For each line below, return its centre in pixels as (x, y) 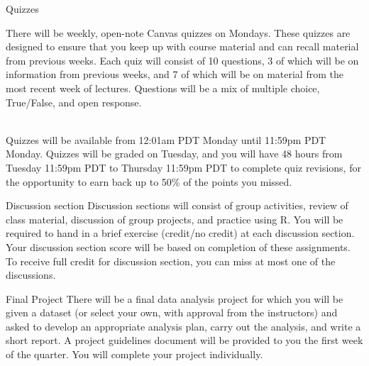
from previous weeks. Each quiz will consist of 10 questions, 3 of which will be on (182, 60)
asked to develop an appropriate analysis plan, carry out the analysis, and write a (183, 326)
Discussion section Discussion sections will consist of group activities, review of (177, 205)
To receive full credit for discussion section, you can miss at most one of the (171, 261)
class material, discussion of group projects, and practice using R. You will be (175, 219)
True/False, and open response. (74, 102)
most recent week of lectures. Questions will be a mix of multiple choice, (163, 88)
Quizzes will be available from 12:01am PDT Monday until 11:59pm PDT (166, 139)
